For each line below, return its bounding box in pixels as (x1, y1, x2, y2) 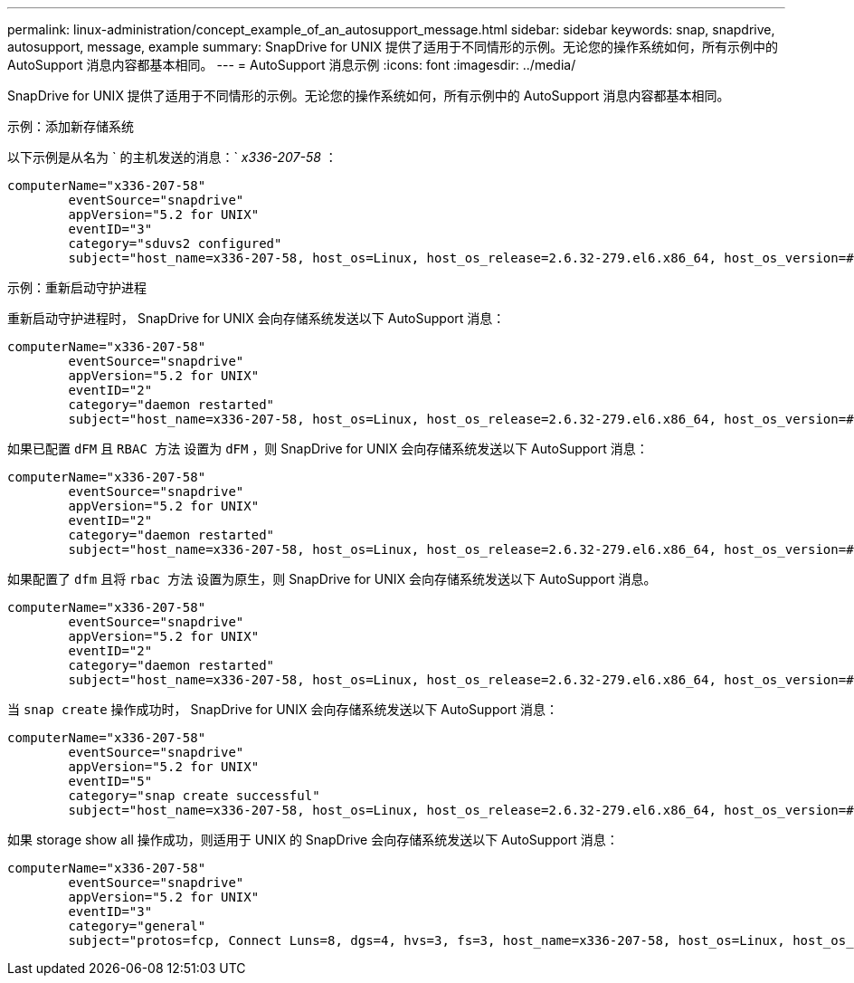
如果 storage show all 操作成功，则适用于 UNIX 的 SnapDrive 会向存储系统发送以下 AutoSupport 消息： (7, 832, 619, 847)
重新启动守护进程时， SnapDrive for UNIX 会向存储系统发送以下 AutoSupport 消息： (7, 310, 506, 326)
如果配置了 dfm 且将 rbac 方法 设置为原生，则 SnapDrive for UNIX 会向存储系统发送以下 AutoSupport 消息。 (7, 571, 657, 587)
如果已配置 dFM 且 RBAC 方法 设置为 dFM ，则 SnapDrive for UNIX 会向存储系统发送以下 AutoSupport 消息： (7, 441, 649, 456)
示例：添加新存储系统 (7, 119, 134, 134)
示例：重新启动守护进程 (7, 280, 147, 295)
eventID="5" (68, 774, 153, 788)
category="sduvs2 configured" (68, 236, 282, 251)
